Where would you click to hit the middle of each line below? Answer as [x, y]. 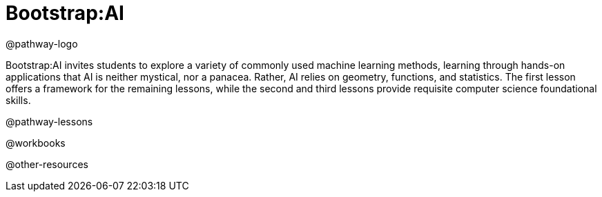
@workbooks [36, 143]
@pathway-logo [42, 43]
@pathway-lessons [49, 121]
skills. [18, 100]
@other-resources [47, 164]
